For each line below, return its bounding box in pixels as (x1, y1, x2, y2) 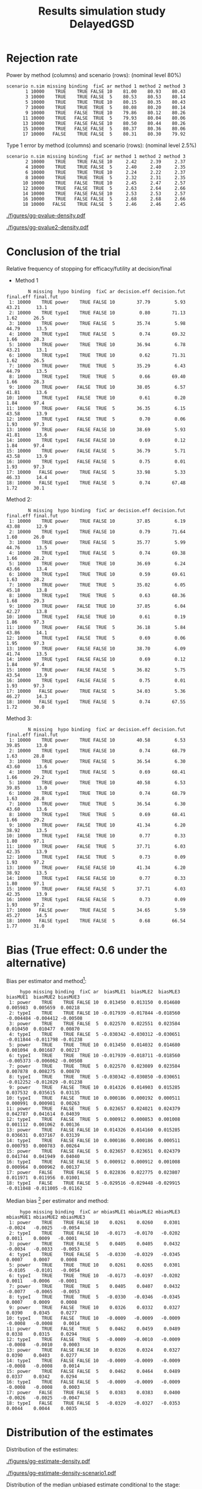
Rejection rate (6, 52, 78, 65)
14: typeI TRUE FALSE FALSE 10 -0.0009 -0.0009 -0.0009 (6, 1358, 181, 1364)
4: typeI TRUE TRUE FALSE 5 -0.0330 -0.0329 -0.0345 (8, 1252, 181, 1258)
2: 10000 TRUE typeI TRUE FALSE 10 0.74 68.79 (8, 748, 186, 754)
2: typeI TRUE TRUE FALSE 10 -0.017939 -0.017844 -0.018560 (8, 1010, 181, 1017)
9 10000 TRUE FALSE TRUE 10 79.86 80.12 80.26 (25, 109, 186, 116)
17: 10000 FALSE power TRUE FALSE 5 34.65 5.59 (6, 907, 186, 913)
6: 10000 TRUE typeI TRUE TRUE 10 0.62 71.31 (8, 352, 186, 358)
